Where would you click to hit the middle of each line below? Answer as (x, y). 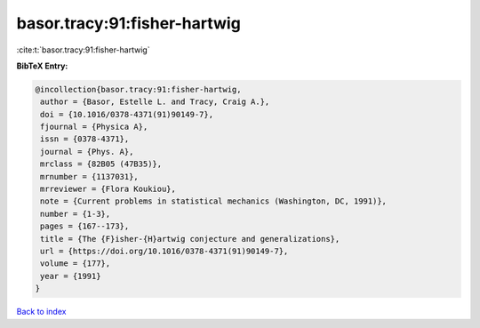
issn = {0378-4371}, (85, 139)
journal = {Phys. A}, (87, 152)
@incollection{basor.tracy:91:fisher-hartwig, (138, 89)
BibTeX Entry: (42, 66)
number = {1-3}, (76, 214)
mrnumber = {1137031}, (90, 176)
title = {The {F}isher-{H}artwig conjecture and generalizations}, (190, 239)
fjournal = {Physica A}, (94, 127)
